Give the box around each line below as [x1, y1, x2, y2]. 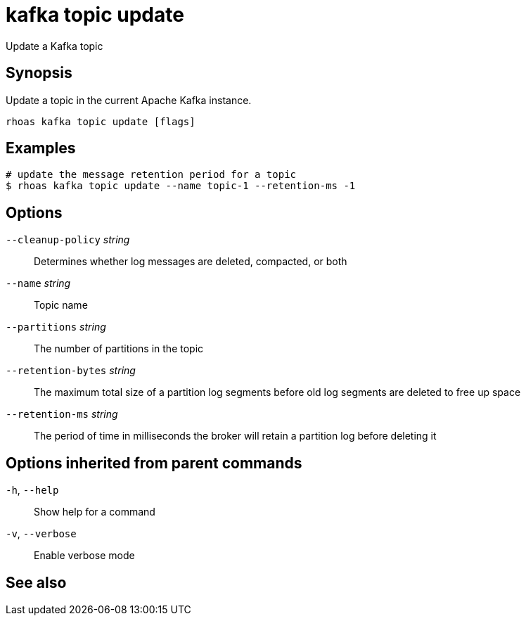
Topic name [34, 299, 88, 312]
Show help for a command [34, 506, 155, 518]
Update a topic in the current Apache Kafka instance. [6, 94, 252, 106]
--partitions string [6, 321, 106, 333]
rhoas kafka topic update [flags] [6, 115, 195, 127]
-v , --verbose [6, 527, 77, 540]
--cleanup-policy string [6, 233, 130, 246]
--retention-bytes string [6, 364, 136, 377]
